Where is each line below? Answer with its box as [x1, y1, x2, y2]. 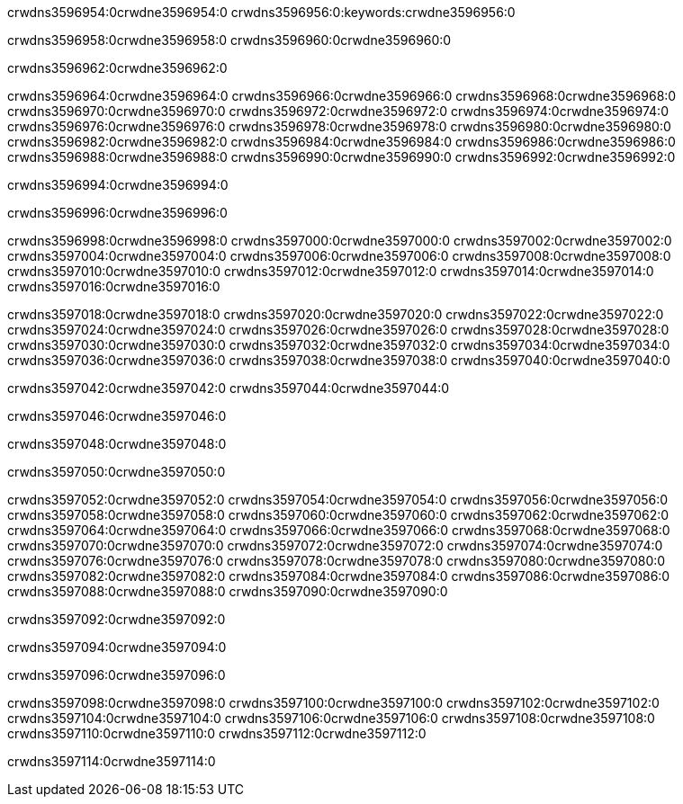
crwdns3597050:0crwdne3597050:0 [7, 464, 226, 479]
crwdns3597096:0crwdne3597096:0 [7, 667, 226, 683]
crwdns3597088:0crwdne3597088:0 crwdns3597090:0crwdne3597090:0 [7, 584, 448, 599]
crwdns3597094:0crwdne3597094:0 [7, 639, 227, 655]
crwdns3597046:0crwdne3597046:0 [7, 408, 227, 424]
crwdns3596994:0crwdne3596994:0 [7, 177, 229, 192]
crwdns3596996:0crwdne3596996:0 [7, 205, 228, 220]
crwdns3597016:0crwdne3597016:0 [7, 279, 220, 294]
